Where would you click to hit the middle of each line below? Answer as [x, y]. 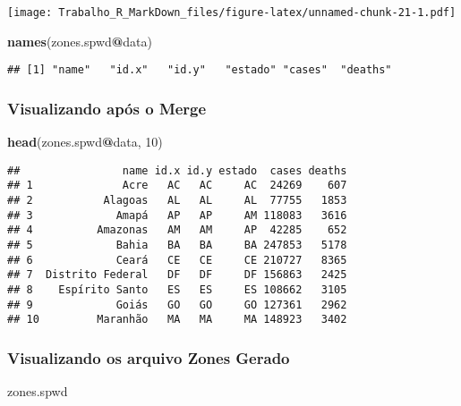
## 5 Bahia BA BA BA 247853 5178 [177, 245]
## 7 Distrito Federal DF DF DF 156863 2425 [177, 275]
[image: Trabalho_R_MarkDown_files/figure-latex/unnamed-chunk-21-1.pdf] [232, 13]
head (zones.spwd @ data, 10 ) [85, 142]
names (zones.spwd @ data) [80, 41]
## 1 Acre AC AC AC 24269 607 [177, 186]
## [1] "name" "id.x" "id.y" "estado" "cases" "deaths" [200, 70]
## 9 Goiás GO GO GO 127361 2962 [177, 304]
